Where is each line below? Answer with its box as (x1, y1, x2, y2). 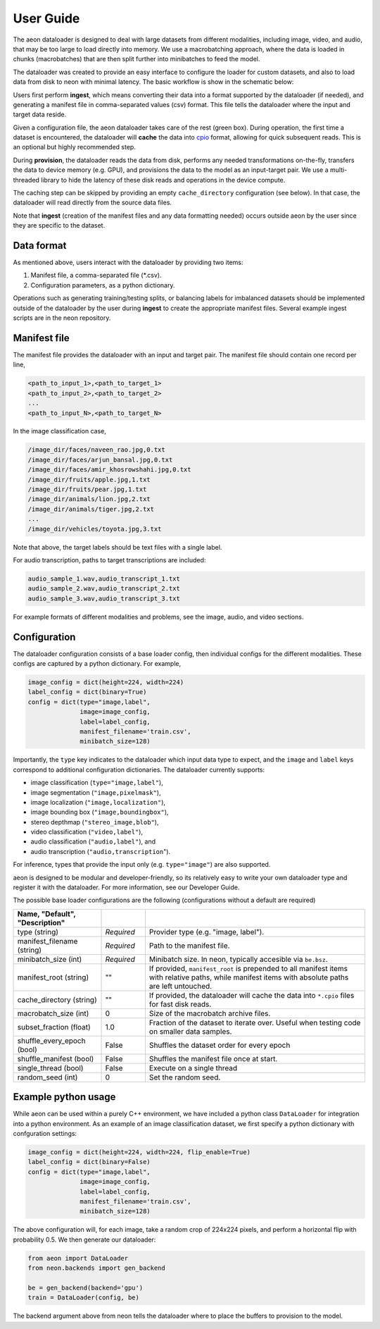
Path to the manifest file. (148, 941, 230, 951)
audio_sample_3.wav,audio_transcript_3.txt (27, 594, 181, 602)
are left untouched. (148, 981, 213, 991)
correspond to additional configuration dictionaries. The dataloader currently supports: (13, 765, 265, 774)
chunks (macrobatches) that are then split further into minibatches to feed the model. (13, 55, 260, 63)
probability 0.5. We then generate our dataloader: (13, 1235, 156, 1244)
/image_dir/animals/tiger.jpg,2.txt (27, 505, 155, 513)
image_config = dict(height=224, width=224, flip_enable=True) (27, 1149, 251, 1156)
